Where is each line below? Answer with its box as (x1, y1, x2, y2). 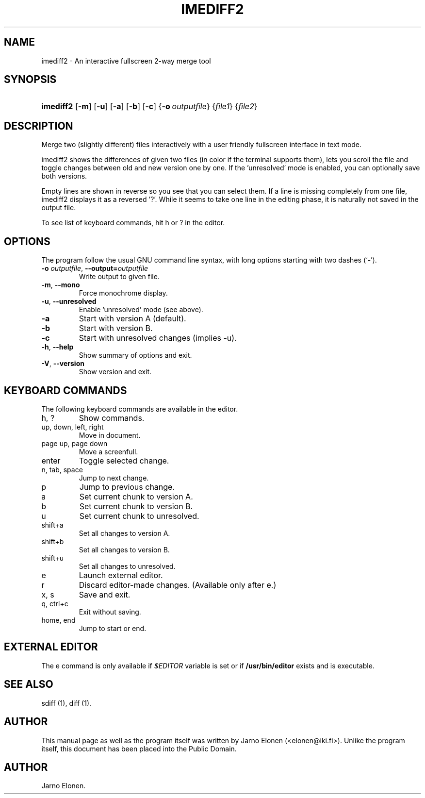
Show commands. (79, 413, 145, 423)
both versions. (41, 172, 87, 181)
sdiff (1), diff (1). (41, 698, 92, 707)
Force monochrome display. (79, 289, 168, 298)
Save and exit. (79, 589, 131, 599)
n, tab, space (41, 465, 83, 474)
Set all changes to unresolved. (79, 562, 176, 570)
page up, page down (41, 439, 108, 448)
